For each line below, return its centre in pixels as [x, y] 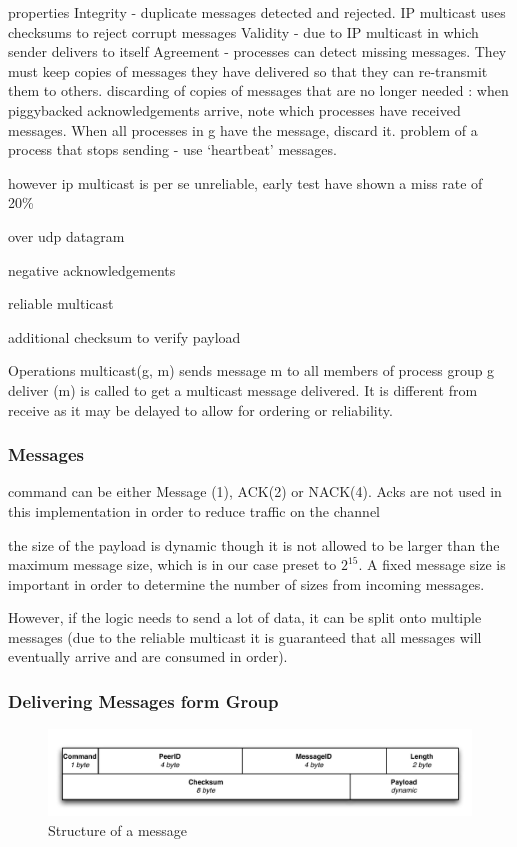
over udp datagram [66, 235]
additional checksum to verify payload [124, 336]
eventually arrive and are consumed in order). [148, 656]
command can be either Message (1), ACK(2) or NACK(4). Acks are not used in [255, 491]
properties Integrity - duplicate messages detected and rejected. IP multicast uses [257, 12]
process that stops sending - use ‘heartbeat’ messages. [172, 149]
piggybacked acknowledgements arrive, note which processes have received [234, 109]
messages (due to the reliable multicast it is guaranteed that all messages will [245, 636]
